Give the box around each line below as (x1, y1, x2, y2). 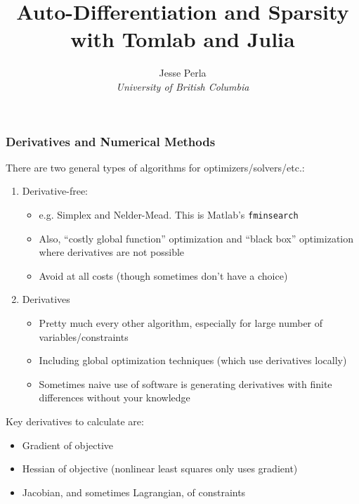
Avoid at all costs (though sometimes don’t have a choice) (39, 268, 288, 283)
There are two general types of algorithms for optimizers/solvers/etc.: (6, 160, 305, 174)
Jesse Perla (159, 65, 207, 80)
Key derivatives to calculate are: (6, 413, 144, 428)
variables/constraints (39, 329, 129, 344)
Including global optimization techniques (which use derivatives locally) (39, 353, 347, 368)
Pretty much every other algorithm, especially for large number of (39, 316, 323, 330)
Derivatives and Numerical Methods (6, 132, 216, 150)
